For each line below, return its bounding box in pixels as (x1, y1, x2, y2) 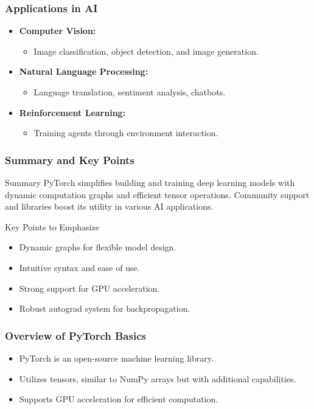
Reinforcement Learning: (19, 106, 126, 119)
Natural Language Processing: (19, 65, 148, 78)
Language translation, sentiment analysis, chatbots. (33, 86, 226, 98)
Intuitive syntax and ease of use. (19, 261, 140, 273)
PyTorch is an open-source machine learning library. (19, 351, 214, 364)
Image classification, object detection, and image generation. (33, 44, 259, 57)
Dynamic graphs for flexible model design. (19, 241, 176, 253)
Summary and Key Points (5, 152, 134, 167)
